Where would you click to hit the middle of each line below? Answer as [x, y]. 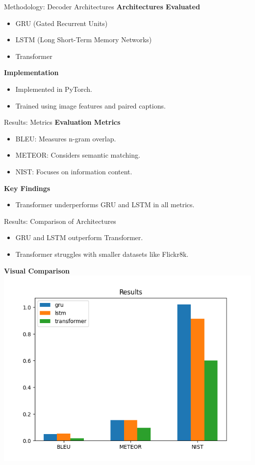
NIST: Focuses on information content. [74, 171]
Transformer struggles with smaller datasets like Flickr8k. [102, 254]
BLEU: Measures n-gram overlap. [66, 138]
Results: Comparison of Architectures [60, 221]
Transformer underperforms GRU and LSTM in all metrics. [105, 205]
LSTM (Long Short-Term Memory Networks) [84, 40]
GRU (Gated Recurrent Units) [62, 23]
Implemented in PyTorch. [54, 89]
